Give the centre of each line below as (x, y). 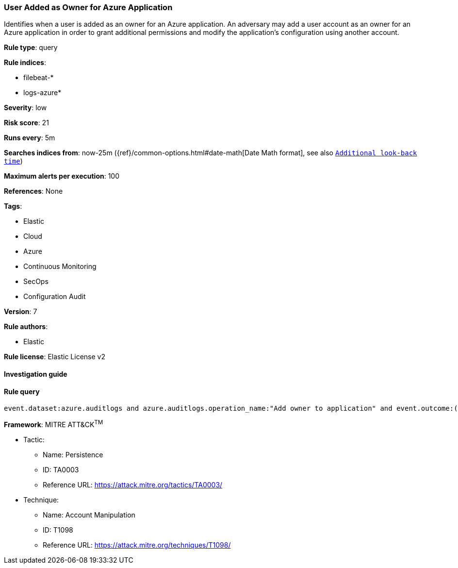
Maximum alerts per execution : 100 (62, 176)
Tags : (13, 206)
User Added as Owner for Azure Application (88, 7)
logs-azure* (42, 93)
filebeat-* (39, 78)
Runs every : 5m (30, 138)
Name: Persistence (73, 454)
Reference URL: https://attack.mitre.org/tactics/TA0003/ (133, 484)
